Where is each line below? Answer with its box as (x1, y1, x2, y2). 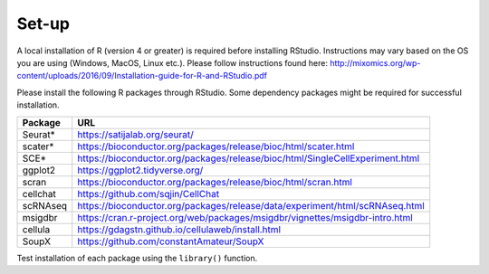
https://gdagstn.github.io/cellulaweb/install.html (77, 222, 281, 235)
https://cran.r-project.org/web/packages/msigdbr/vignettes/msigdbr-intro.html (77, 211, 414, 223)
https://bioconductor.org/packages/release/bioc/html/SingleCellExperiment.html (77, 152, 420, 165)
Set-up (16, 14, 70, 33)
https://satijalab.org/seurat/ (77, 128, 194, 140)
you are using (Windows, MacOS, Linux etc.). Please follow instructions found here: (16, 57, 328, 68)
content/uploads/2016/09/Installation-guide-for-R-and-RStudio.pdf (16, 71, 267, 81)
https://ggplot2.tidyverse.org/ (77, 164, 204, 176)
